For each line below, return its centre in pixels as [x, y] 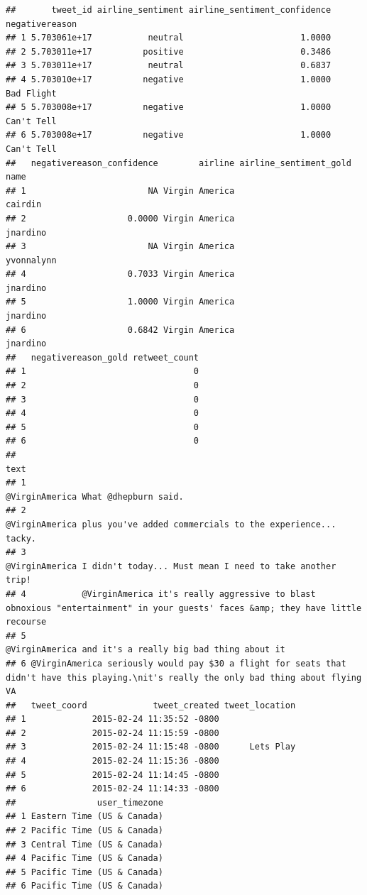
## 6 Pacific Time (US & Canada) [84, 886]
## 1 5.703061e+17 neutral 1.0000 [169, 38]
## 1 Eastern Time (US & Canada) [84, 817]
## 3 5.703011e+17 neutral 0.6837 [169, 66]
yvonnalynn [31, 260]
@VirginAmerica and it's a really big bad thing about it [146, 650]
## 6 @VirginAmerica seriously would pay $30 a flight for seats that [176, 663]
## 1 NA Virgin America [120, 191]
